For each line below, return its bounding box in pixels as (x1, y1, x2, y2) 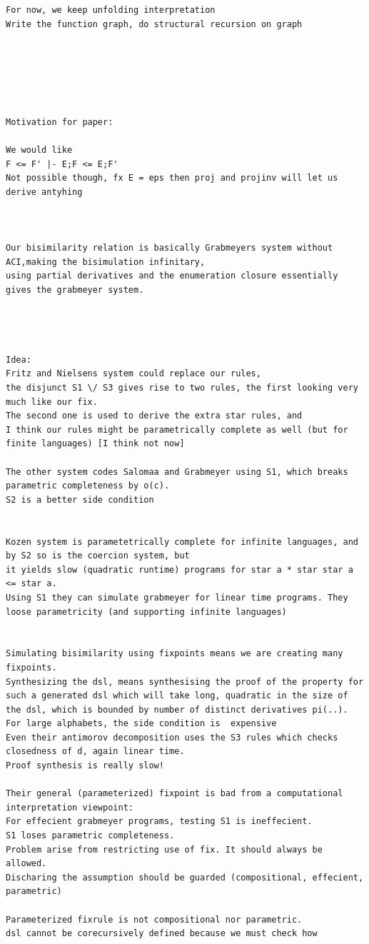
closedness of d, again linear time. (6, 746, 185, 757)
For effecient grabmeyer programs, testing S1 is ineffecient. (6, 816, 313, 827)
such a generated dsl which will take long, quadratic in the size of (6, 691, 348, 701)
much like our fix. (6, 396, 98, 407)
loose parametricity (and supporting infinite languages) (6, 606, 287, 617)
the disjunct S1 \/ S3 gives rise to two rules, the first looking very (6, 383, 358, 393)
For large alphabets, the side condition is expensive (6, 718, 277, 729)
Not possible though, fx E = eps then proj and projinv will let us (6, 173, 338, 184)
